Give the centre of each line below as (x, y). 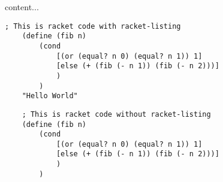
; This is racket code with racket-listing (93, 26)
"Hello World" (50, 96)
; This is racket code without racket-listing (116, 114)
